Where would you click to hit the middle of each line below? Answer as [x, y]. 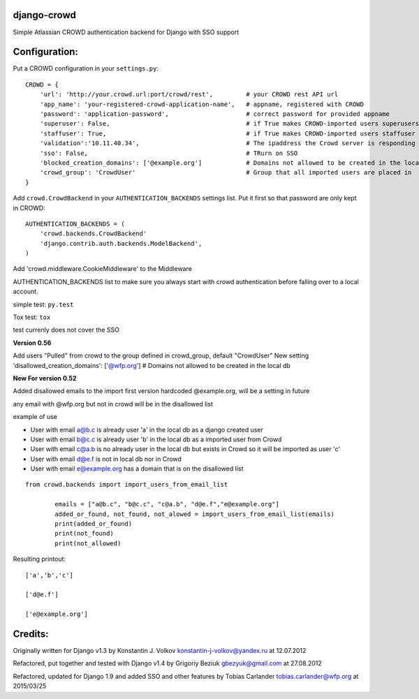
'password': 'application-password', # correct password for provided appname [215, 114]
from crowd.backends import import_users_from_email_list [127, 485]
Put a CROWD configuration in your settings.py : [86, 68]
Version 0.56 [32, 343]
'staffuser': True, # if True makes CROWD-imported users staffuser [227, 133]
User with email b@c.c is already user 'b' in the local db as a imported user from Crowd [156, 439]
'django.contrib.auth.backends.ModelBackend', [121, 243]
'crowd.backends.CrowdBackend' [93, 234]
